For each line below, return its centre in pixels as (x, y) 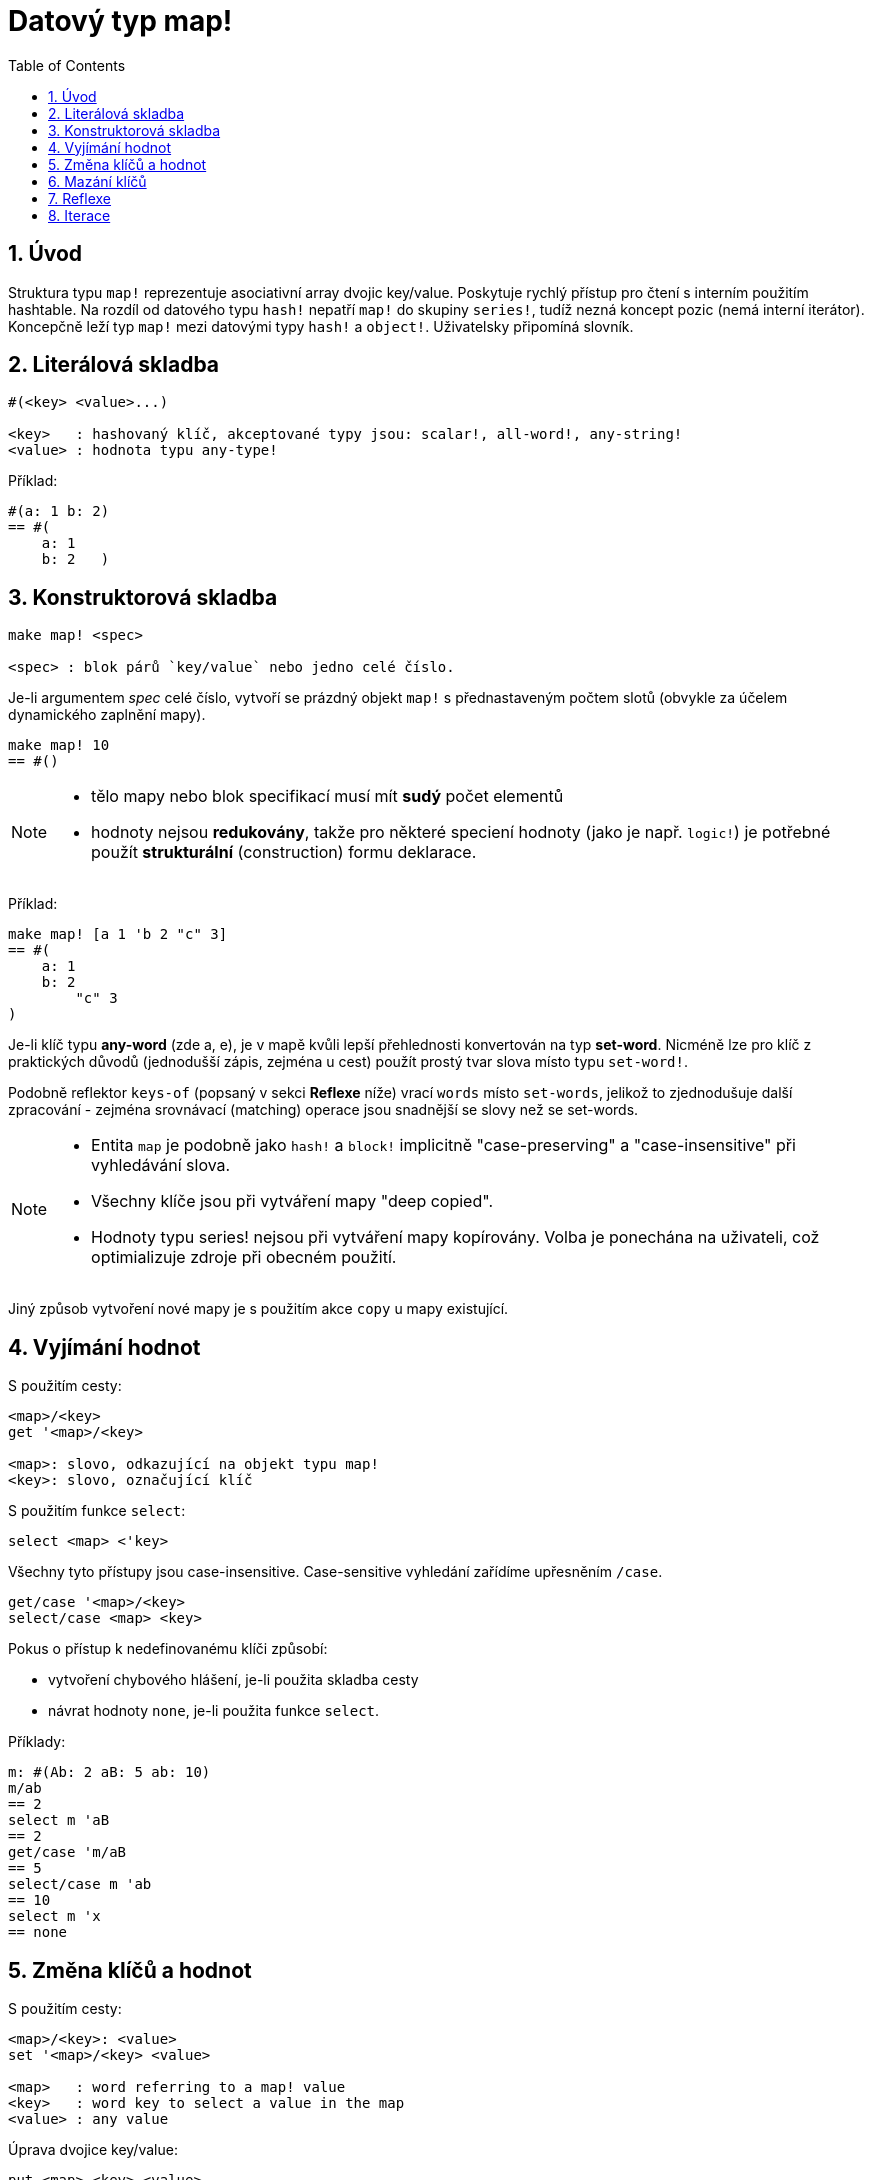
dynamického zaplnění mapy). (107, 715)
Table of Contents (67, 65)
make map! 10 (59, 745)
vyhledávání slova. (161, 1165)
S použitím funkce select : (97, 1511)
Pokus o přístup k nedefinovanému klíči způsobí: (168, 1649)
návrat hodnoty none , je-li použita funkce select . (214, 1711)
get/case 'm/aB (67, 1852)
